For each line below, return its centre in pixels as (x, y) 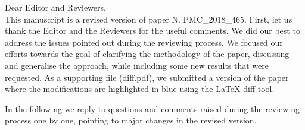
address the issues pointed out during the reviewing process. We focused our (144, 42)
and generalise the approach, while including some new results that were (137, 65)
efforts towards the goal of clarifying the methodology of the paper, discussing (147, 54)
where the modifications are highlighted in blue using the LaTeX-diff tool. (140, 89)
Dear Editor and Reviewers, (55, 7)
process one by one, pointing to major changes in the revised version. (131, 120)
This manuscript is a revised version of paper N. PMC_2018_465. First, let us (149, 19)
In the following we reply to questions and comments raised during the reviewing (152, 108)
